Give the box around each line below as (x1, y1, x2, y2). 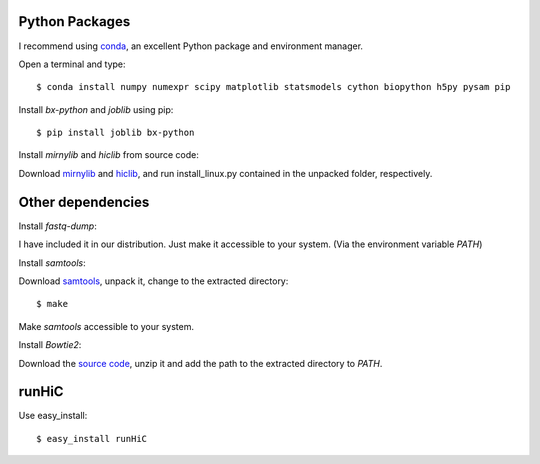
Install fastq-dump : (18, 220, 97, 232)
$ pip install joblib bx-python (36, 127, 195, 139)
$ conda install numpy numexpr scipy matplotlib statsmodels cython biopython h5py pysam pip (36, 81, 511, 93)
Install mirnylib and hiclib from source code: (18, 149, 199, 161)
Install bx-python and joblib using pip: (18, 103, 174, 115)
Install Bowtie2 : (18, 339, 82, 351)
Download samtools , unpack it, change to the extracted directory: (18, 275, 289, 287)
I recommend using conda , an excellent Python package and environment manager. (18, 40, 364, 52)
